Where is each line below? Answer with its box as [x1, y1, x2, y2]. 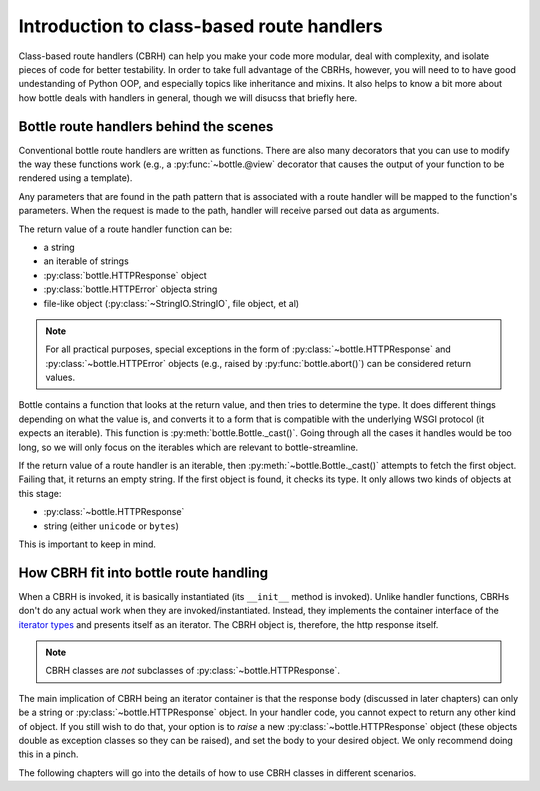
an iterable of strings [43, 255, 129, 267]
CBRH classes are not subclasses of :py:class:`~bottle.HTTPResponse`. [45, 665, 340, 677]
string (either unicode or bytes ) [43, 520, 180, 532]
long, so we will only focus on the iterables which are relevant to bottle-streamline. [18, 441, 359, 453]
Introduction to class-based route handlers [18, 15, 384, 37]
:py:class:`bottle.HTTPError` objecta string [43, 283, 218, 295]
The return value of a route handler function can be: [18, 223, 233, 235]
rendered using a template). [18, 172, 133, 184]
